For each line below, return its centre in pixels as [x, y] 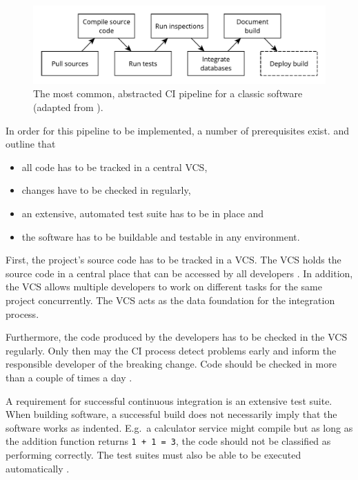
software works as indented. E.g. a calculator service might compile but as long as [179, 427]
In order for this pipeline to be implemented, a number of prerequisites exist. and [177, 130]
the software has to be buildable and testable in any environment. [161, 236]
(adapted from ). [68, 107]
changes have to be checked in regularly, [106, 190]
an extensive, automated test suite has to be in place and [143, 213]
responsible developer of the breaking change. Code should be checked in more [171, 364]
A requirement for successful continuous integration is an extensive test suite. [169, 400]
